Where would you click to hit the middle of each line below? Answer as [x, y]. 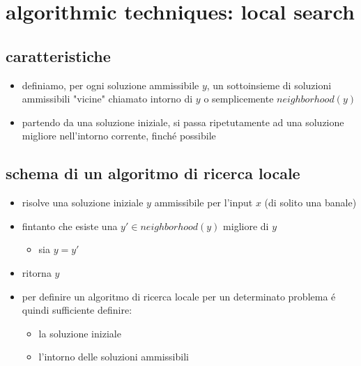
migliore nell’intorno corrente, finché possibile [119, 136]
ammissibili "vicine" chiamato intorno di [107, 99]
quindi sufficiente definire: [77, 310]
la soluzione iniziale [80, 333]
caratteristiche [58, 55]
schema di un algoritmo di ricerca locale [153, 173]
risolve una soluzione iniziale [83, 203]
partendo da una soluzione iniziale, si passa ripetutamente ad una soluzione [183, 122]
